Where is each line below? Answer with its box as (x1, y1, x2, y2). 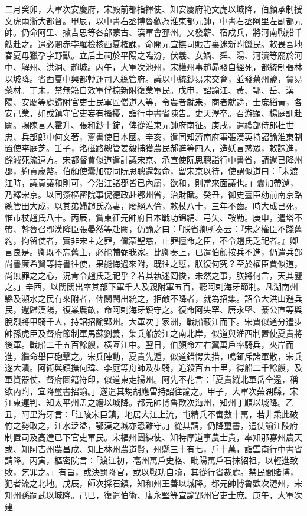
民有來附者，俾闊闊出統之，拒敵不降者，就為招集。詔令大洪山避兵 (45, 292, 302, 304)
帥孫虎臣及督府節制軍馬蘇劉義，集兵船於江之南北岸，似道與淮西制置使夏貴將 (5, 326, 302, 339)
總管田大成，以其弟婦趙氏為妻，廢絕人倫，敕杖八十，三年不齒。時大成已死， (5, 200, 302, 212)
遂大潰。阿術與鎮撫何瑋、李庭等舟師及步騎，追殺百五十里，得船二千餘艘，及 (5, 361, 302, 374)
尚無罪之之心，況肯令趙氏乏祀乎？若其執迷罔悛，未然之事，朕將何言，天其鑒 (5, 269, 302, 281)
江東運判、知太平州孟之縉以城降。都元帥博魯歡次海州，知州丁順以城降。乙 (5, 396, 294, 409)
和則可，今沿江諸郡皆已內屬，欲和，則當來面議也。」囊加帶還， (54, 176, 298, 188)
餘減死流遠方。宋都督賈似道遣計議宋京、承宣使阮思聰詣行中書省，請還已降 (5, 153, 294, 165)
